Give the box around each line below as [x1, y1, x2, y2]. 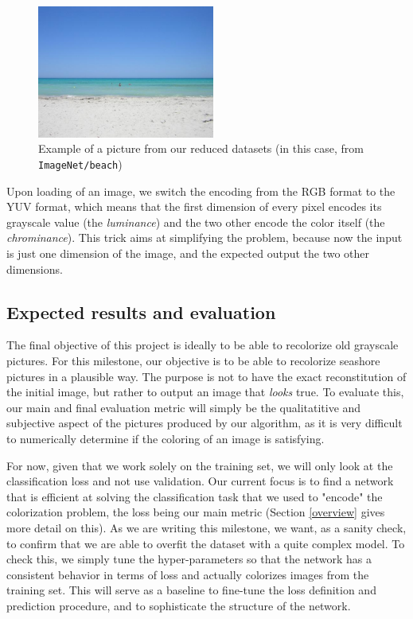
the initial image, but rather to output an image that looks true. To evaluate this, [6, 383, 404, 400]
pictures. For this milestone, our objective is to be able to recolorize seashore [6, 352, 380, 368]
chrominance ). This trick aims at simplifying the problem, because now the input [6, 229, 403, 246]
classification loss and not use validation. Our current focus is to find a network [6, 473, 394, 489]
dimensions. [6, 260, 63, 277]
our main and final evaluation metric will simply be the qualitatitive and [6, 399, 361, 415]
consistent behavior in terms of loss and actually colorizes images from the [6, 566, 369, 582]
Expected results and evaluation [6, 299, 276, 324]
